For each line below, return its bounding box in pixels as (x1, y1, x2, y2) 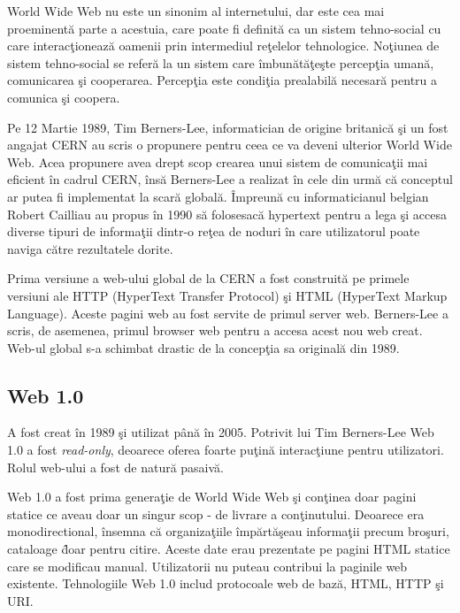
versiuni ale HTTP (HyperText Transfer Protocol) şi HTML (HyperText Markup (7, 286, 448, 304)
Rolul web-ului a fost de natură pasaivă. (7, 457, 225, 476)
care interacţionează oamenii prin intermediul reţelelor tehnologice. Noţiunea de (7, 36, 440, 55)
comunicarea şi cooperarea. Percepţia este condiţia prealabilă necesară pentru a (7, 71, 438, 89)
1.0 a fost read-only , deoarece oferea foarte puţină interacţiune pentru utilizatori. (7, 441, 444, 459)
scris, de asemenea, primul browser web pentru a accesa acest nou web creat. (7, 321, 423, 340)
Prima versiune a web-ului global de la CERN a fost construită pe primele (7, 269, 410, 287)
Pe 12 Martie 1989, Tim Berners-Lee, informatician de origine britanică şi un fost (7, 118, 448, 136)
